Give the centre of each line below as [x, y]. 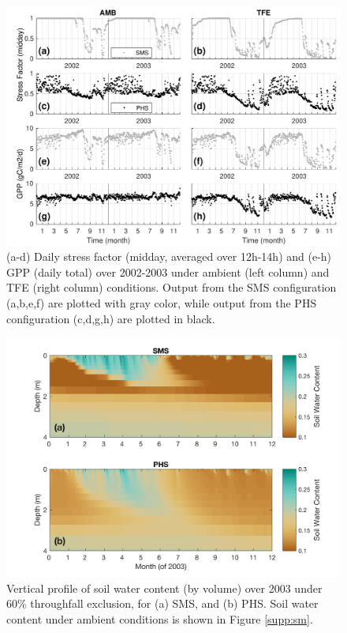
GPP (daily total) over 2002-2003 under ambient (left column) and [168, 271]
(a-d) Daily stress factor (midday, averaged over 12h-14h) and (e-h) [169, 256]
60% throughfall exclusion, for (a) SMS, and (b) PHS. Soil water [162, 603]
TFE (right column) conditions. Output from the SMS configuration [172, 287]
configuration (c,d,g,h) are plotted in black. [111, 318]
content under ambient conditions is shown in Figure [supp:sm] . [160, 618]
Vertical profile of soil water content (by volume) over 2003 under [164, 588]
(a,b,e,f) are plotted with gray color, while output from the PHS [162, 303]
